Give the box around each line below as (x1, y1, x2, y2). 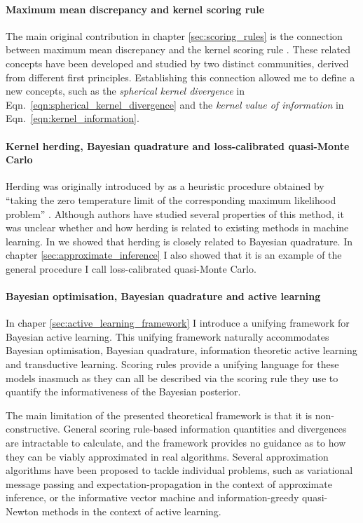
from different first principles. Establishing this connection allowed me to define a (6, 69, 355, 84)
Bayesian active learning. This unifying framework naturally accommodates (6, 329, 329, 344)
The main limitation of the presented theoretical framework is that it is (6, 407, 313, 422)
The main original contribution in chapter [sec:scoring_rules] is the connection (6, 28, 343, 43)
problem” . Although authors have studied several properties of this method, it (6, 206, 344, 221)
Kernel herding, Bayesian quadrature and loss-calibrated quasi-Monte (6, 138, 350, 153)
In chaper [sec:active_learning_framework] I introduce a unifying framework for (6, 315, 350, 330)
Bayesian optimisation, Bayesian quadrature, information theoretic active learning (6, 343, 357, 358)
